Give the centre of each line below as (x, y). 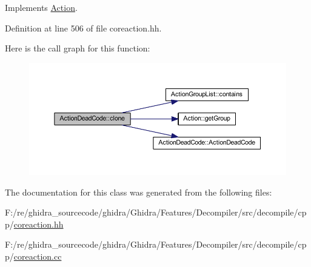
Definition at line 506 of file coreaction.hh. (83, 28)
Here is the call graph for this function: (78, 48)
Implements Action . (41, 7)
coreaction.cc (38, 256)
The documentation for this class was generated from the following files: (139, 192)
